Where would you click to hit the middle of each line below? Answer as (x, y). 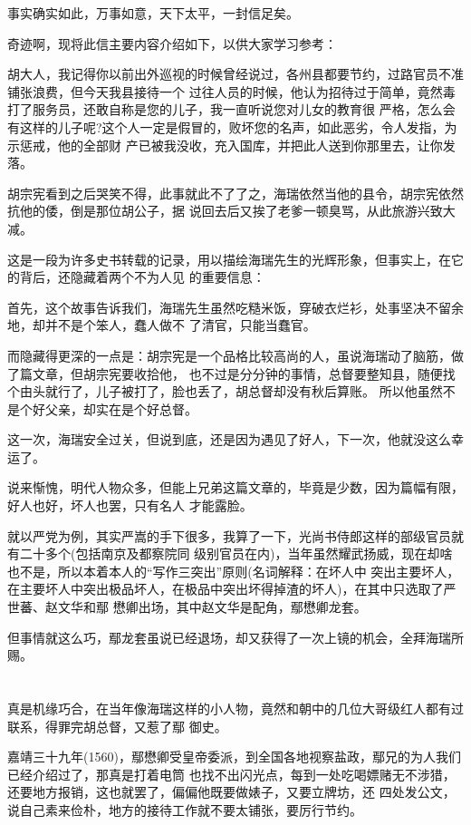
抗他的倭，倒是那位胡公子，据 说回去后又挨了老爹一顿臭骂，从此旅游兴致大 (231, 211)
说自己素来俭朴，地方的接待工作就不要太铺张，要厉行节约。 (185, 809)
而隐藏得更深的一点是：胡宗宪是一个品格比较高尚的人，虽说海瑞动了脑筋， (229, 355)
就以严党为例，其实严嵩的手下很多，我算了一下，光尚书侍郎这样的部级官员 (229, 535)
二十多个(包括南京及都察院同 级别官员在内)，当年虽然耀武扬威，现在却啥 (236, 553)
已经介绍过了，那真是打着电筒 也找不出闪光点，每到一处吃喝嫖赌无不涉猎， (231, 774)
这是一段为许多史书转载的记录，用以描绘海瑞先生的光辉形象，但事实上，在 (229, 259)
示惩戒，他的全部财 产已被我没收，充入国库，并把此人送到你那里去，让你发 (231, 145)
